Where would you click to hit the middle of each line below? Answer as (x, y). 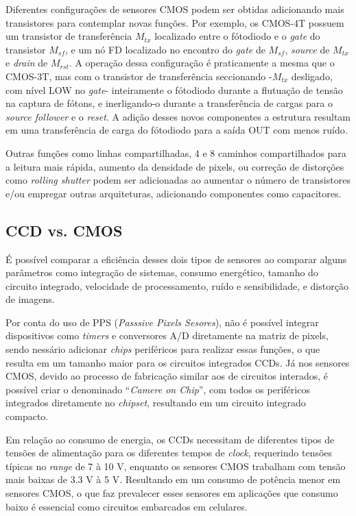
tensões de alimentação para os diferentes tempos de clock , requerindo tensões (169, 453)
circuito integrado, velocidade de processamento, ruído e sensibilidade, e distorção (177, 285)
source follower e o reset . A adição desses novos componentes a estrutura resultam (178, 116)
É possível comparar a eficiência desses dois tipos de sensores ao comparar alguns (176, 259)
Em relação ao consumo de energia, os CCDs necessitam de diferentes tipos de (170, 439)
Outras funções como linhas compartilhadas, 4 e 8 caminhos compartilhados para (176, 152)
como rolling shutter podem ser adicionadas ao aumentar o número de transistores (178, 180)
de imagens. (30, 299)
